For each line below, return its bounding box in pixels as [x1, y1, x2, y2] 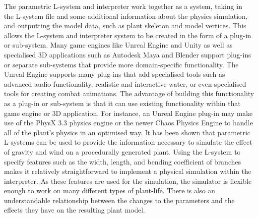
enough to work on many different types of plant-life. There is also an [4, 185, 215, 196]
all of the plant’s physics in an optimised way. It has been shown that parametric [4, 127, 251, 137]
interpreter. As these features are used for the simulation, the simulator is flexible [4, 175, 252, 186]
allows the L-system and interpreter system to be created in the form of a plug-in [4, 30, 252, 40]
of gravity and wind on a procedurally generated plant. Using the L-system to [4, 146, 241, 157]
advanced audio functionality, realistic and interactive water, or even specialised [4, 78, 247, 89]
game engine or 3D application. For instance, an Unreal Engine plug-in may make [4, 108, 253, 118]
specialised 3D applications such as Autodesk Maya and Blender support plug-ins [4, 49, 251, 59]
